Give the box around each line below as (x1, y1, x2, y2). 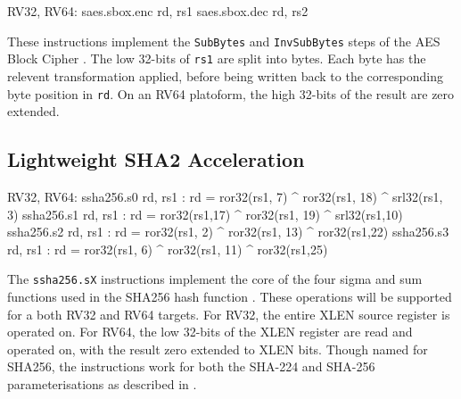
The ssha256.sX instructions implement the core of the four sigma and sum (7, 270, 423, 288)
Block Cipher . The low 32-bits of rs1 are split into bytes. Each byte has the (7, 49, 426, 68)
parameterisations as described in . (7, 374, 197, 393)
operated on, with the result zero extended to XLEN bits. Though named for (7, 339, 428, 358)
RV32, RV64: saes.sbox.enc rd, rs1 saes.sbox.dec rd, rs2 (7, 2, 309, 20)
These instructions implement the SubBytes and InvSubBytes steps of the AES (7, 31, 440, 50)
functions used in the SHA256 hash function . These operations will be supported (7, 287, 452, 305)
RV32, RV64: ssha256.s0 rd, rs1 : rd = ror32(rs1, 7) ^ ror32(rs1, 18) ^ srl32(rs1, (7, 187, 443, 205)
